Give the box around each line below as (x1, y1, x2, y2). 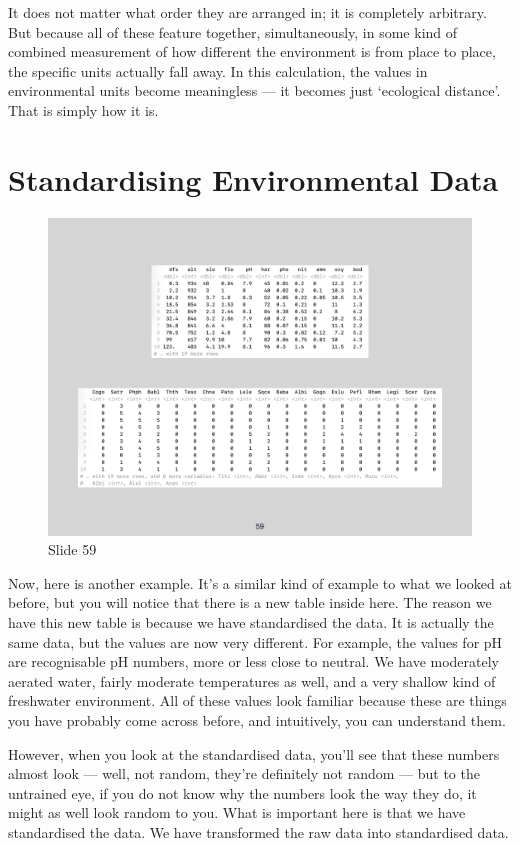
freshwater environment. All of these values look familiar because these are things (8, 690, 507, 711)
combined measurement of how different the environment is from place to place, (8, 41, 496, 62)
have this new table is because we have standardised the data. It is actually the (8, 612, 494, 633)
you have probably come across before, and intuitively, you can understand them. (8, 710, 506, 731)
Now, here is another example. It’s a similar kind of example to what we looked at (8, 572, 512, 593)
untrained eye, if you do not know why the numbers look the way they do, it (8, 782, 477, 803)
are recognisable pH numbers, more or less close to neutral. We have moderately (8, 651, 499, 672)
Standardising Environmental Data (8, 158, 499, 199)
